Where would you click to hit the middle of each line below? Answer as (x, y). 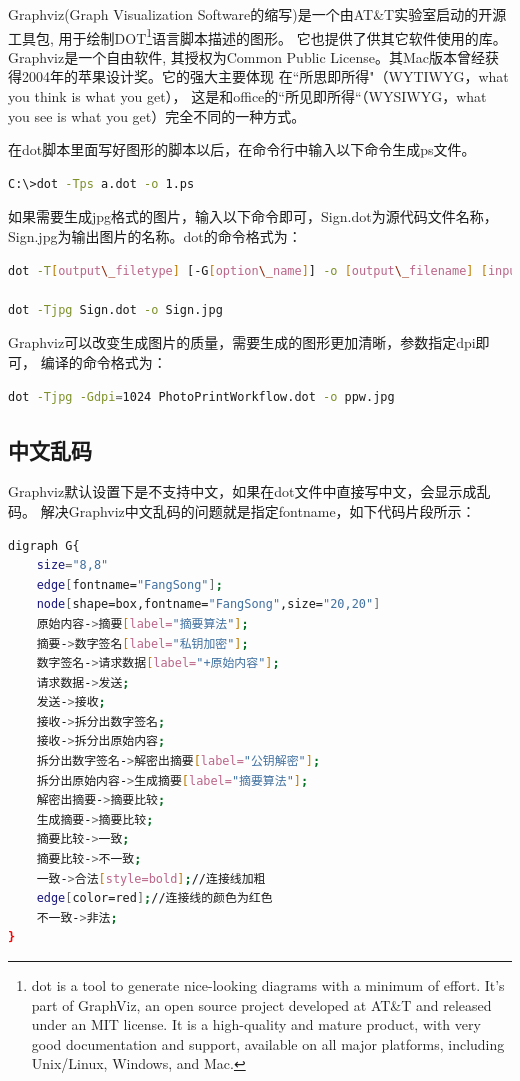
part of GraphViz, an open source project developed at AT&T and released (261, 1004)
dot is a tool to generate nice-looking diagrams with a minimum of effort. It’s (268, 985)
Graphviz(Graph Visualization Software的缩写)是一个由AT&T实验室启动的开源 (257, 14)
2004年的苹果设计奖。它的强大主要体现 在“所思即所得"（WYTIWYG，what (265, 76)
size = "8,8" (72, 565)
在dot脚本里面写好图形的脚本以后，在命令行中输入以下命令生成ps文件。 (242, 149)
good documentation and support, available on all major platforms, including (268, 1043)
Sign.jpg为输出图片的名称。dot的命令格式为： (155, 236)
